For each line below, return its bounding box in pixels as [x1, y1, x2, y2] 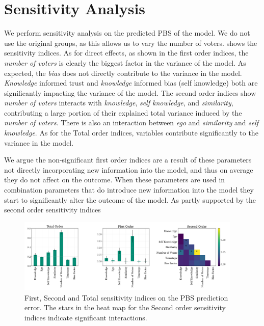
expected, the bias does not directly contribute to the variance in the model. [4, 67, 242, 78]
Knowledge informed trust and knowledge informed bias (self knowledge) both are [4, 77, 258, 88]
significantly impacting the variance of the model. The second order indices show [4, 87, 256, 98]
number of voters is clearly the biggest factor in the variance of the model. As [4, 57, 246, 68]
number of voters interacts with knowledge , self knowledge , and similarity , [4, 97, 233, 108]
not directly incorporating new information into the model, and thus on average [4, 164, 253, 175]
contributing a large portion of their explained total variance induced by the [4, 107, 242, 118]
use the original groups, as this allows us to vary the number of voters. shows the [4, 37, 257, 48]
